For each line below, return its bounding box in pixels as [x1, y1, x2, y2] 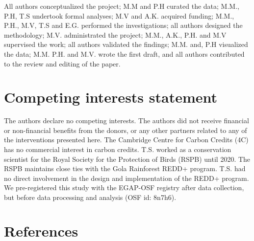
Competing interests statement [4, 87, 218, 107]
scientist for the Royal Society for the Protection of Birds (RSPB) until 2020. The [4, 153, 251, 164]
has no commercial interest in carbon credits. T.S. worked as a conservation [4, 144, 231, 154]
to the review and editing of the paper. [4, 58, 121, 68]
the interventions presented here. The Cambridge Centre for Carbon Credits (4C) [4, 134, 249, 145]
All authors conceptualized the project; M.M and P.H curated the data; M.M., [4, 1, 239, 11]
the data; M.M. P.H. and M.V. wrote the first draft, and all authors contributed [4, 48, 245, 59]
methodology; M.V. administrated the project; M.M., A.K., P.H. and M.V [4, 29, 227, 40]
